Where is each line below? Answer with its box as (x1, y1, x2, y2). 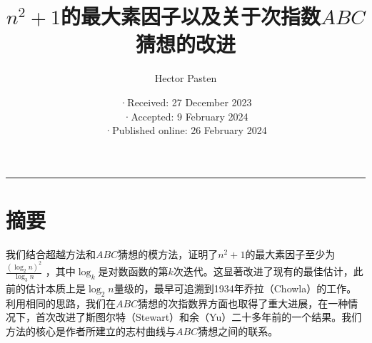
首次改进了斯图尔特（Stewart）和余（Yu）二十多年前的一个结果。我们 (35, 309, 362, 324)
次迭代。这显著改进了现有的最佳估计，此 (173, 264, 363, 279)
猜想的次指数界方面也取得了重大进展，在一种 (138, 295, 348, 310)
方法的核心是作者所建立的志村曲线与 (6, 324, 176, 339)
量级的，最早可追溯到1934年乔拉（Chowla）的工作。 (114, 281, 357, 296)
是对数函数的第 (98, 264, 169, 279)
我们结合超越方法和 (6, 246, 96, 261)
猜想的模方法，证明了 (118, 246, 218, 261)
